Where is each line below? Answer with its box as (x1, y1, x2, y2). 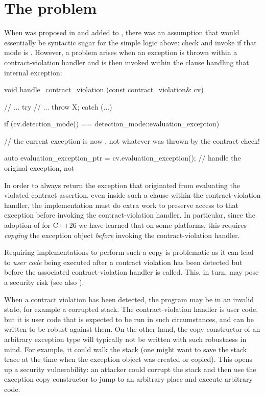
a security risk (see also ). (4, 277, 84, 287)
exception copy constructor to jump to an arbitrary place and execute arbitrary (4, 374, 253, 384)
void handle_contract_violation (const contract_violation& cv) (4, 84, 204, 95)
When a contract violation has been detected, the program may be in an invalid (4, 294, 254, 304)
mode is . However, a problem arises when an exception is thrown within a (4, 47, 237, 58)
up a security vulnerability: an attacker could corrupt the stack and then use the (4, 363, 256, 374)
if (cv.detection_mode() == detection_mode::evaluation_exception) (4, 118, 220, 129)
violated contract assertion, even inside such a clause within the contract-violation (4, 190, 261, 200)
